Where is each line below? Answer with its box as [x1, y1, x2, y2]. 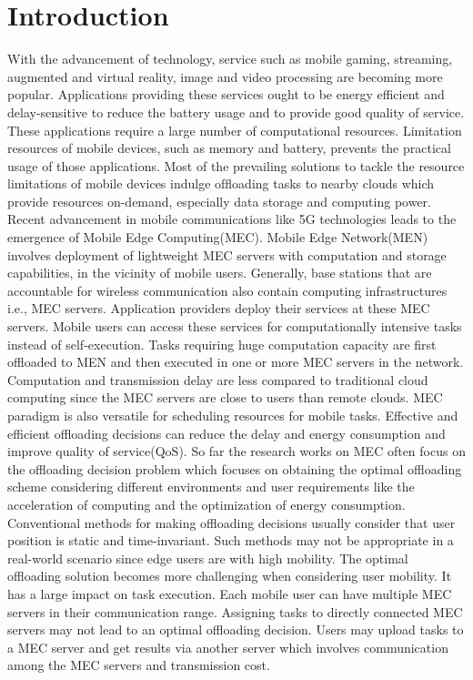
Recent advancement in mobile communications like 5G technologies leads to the [7, 209, 457, 228]
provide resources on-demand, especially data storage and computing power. [7, 191, 432, 210]
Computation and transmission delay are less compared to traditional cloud [7, 370, 428, 389]
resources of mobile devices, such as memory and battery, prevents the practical [7, 138, 451, 157]
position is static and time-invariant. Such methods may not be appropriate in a [7, 531, 454, 550]
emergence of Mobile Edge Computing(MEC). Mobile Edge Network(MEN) [7, 228, 428, 247]
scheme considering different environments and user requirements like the [7, 477, 415, 496]
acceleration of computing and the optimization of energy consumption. [7, 494, 406, 513]
